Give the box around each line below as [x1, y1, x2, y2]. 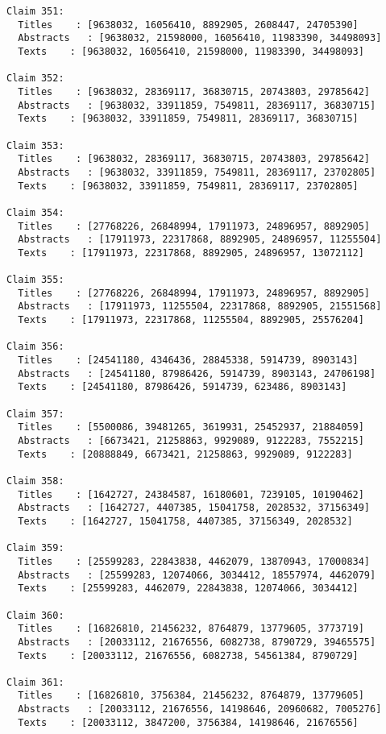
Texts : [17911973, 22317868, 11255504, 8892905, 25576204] [18, 314, 364, 326]
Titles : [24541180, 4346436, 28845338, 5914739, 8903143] [18, 355, 359, 367]
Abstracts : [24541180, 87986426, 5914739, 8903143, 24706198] [18, 367, 376, 379]
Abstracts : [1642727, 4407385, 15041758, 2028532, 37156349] [18, 502, 371, 514]
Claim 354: [6, 206, 64, 218]
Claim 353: [6, 139, 64, 151]
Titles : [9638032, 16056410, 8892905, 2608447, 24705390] [18, 19, 359, 31]
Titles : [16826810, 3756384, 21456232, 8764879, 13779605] [18, 690, 364, 702]
